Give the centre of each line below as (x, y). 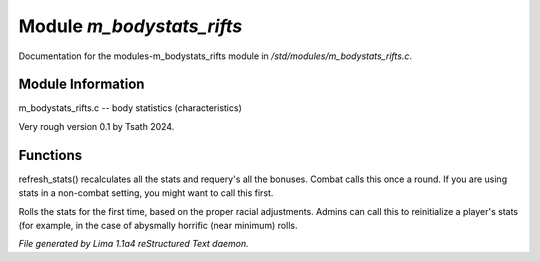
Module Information (81, 84)
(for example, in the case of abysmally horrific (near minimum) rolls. (158, 225)
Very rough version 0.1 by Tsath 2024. (96, 126)
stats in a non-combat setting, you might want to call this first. (146, 193)
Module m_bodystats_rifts (130, 26)
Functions (50, 155)
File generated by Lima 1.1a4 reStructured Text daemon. (133, 244)
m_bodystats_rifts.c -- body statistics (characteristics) (130, 108)
